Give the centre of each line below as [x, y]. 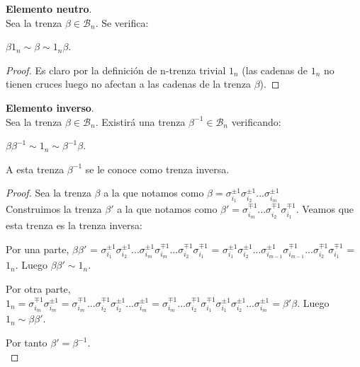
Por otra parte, [38, 289]
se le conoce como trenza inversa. [157, 169]
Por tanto [27, 343]
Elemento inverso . [50, 107]
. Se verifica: [122, 22]
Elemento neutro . [49, 8]
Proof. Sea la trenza [49, 193]
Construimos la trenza [54, 209]
